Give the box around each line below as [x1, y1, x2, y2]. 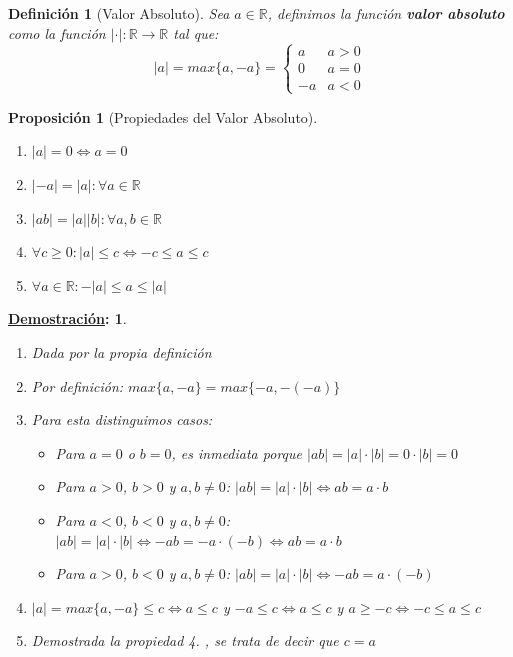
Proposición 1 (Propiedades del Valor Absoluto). [8, 106, 318, 127]
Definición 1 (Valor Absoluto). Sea [8, 3, 230, 23]
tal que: [173, 22, 219, 43]
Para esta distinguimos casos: [31, 409, 213, 430]
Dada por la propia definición [31, 341, 212, 362]
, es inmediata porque [171, 442, 302, 463]
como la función [8, 22, 106, 43]
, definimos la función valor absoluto [267, 3, 505, 23]
